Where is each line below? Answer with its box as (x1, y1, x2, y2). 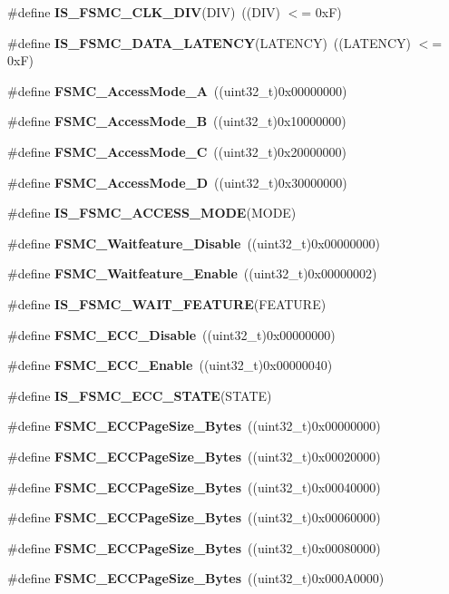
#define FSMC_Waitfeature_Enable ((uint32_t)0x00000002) (7, 264, 377, 283)
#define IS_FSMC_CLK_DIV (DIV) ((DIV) (7, 3, 280, 21)
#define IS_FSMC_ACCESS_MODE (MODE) (7, 203, 297, 222)
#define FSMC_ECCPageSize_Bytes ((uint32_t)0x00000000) (7, 416, 381, 435)
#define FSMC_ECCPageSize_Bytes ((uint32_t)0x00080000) (7, 538, 381, 557)
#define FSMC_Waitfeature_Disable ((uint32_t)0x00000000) (7, 233, 381, 252)
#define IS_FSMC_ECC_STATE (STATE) (7, 385, 272, 404)
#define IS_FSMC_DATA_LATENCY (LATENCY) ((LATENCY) (7, 33, 412, 52)
